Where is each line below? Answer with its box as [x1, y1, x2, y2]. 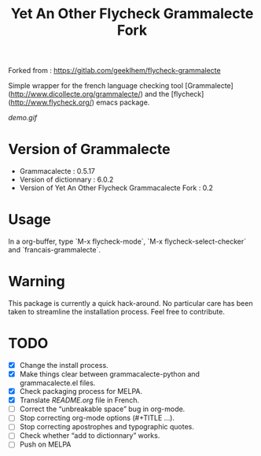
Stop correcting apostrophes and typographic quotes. [19, 422, 195, 432]
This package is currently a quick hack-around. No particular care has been [8, 299, 253, 307]
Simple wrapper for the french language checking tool [8, 81, 183, 90]
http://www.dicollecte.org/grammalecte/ [10, 90, 141, 99]
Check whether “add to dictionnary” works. [19, 431, 160, 440]
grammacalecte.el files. [19, 378, 96, 388]
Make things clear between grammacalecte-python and [19, 370, 200, 378]
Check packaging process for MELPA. [19, 387, 143, 396]
